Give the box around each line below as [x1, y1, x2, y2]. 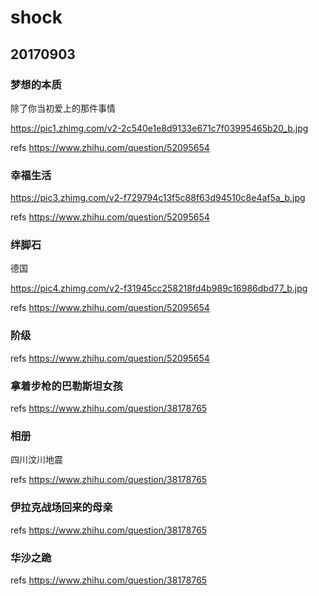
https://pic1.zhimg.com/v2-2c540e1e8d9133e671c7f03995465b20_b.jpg [10, 122, 309, 134]
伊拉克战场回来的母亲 [10, 501, 113, 515]
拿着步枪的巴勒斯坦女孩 [10, 379, 123, 393]
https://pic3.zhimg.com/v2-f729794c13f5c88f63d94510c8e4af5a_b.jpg [10, 192, 306, 204]
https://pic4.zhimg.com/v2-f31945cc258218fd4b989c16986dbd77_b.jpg [10, 282, 308, 295]
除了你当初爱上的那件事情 [10, 102, 116, 114]
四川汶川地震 [10, 454, 63, 466]
